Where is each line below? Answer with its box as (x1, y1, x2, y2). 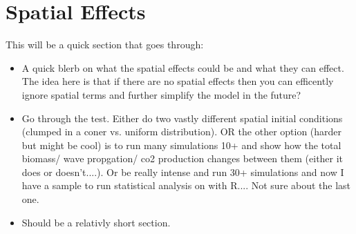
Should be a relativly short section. (21, 215, 171, 229)
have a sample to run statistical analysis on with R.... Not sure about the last (21, 178, 351, 193)
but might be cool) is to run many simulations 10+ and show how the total (21, 137, 341, 152)
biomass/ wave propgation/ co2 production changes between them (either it (21, 151, 344, 166)
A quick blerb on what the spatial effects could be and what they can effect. (21, 60, 344, 75)
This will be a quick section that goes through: (6, 37, 204, 52)
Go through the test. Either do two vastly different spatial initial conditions (21, 110, 343, 125)
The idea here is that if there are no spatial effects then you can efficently (21, 74, 334, 88)
